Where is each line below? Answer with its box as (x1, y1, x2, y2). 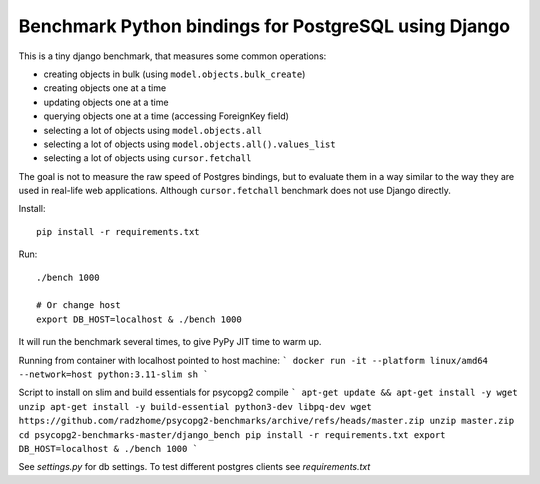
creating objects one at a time (43, 82, 167, 94)
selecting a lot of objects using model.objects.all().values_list (43, 138, 336, 150)
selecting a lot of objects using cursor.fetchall (43, 152, 252, 164)
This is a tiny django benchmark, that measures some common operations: (18, 50, 327, 62)
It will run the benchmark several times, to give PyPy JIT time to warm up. (18, 336, 322, 348)
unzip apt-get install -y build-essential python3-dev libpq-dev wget (18, 401, 372, 412)
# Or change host (36, 300, 121, 311)
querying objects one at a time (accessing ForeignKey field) (43, 110, 290, 122)
